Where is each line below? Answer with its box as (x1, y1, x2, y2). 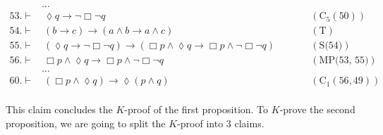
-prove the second (279, 102, 355, 117)
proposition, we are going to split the (6, 115, 166, 130)
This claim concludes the (6, 102, 113, 117)
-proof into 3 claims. (177, 115, 265, 130)
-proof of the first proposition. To (124, 102, 269, 117)
